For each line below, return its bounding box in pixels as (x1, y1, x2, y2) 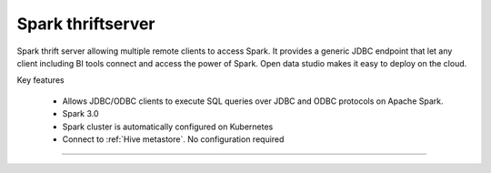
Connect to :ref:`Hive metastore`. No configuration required (62, 133, 285, 145)
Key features (16, 75, 65, 86)
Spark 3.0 (62, 108, 99, 119)
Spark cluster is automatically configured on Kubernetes (62, 121, 274, 132)
